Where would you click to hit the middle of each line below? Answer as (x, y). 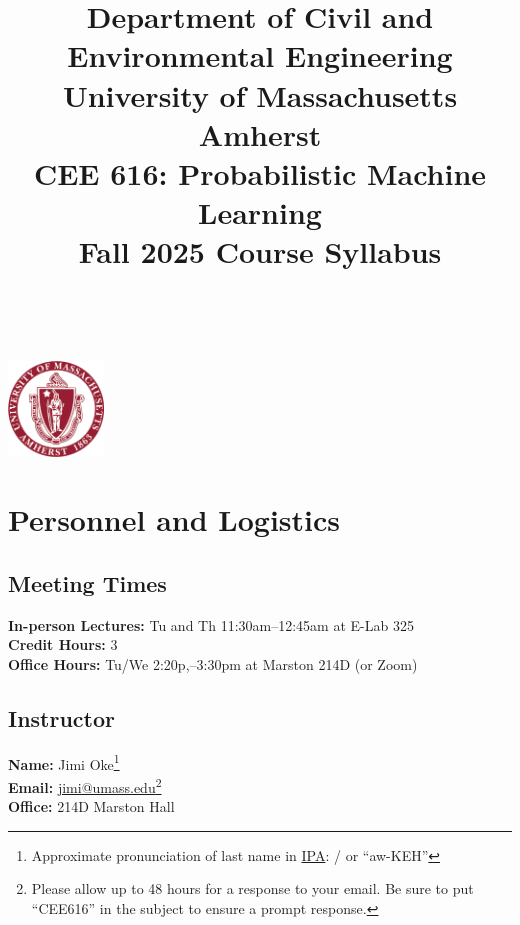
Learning (260, 212)
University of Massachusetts (260, 94)
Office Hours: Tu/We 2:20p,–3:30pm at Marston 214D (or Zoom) (213, 663)
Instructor (62, 717)
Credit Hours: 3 (63, 644)
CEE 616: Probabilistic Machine (260, 172)
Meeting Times (87, 582)
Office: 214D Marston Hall (91, 806)
